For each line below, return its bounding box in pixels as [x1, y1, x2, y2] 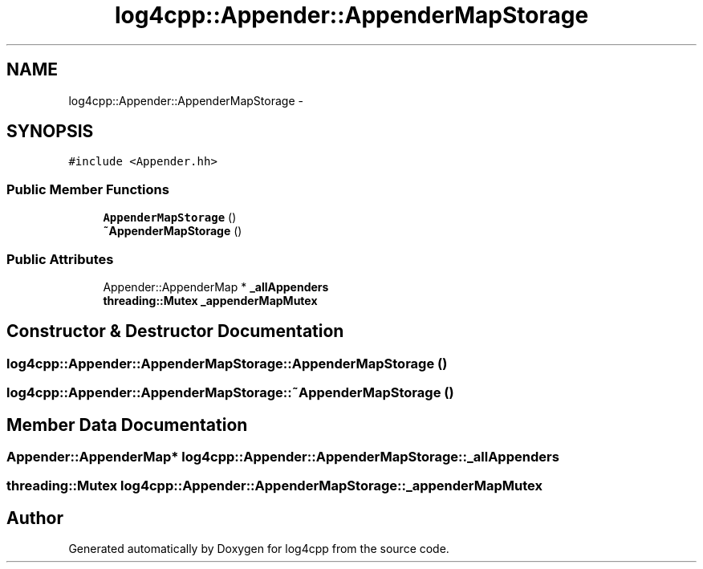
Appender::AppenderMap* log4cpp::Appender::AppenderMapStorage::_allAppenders [6, 449, 559, 465]
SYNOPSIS [6, 121, 94, 142]
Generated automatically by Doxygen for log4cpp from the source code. [68, 542, 449, 556]
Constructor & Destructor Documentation [6, 321, 344, 342]
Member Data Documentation [6, 414, 248, 435]
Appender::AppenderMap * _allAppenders [103, 279, 329, 294]
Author [6, 507, 63, 528]
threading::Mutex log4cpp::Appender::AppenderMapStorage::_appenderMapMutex [6, 478, 542, 494]
